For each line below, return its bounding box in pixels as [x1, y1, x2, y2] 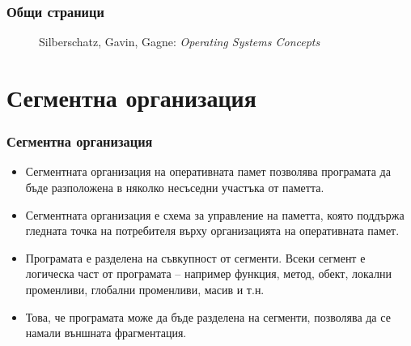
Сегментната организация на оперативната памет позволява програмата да [25, 163, 391, 180]
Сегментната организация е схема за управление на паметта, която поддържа [25, 206, 405, 223]
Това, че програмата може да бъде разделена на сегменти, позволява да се [25, 308, 391, 325]
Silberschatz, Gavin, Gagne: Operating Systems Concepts [39, 33, 320, 50]
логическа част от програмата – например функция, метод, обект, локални [25, 265, 392, 282]
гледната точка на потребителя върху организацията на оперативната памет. [25, 222, 400, 239]
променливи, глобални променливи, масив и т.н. [25, 280, 265, 297]
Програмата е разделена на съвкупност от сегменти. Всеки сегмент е [25, 249, 366, 266]
